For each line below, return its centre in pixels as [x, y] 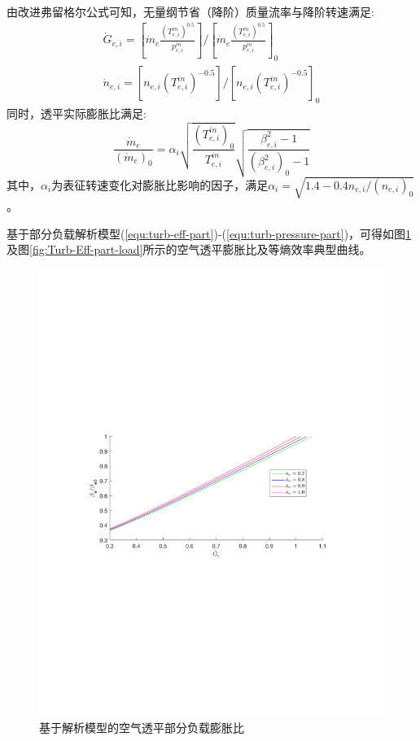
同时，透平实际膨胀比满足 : [77, 113]
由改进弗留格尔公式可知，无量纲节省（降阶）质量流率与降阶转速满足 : [190, 11]
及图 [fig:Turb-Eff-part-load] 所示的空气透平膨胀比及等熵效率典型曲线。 [189, 249]
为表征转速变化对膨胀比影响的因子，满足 [160, 184]
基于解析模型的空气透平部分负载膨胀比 [142, 727]
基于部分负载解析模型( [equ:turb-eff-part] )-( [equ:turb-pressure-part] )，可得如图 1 [209, 233]
